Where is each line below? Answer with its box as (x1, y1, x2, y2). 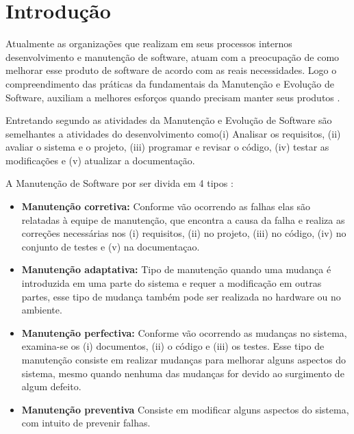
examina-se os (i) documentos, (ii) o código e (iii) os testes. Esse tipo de (21, 339, 325, 353)
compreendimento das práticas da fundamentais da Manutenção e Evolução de (5, 76, 335, 90)
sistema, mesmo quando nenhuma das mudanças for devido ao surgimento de (21, 366, 344, 380)
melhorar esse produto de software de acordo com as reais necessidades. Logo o (5, 63, 337, 77)
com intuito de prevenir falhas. (21, 416, 151, 430)
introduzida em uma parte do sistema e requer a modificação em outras (21, 276, 322, 290)
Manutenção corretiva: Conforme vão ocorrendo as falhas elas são (21, 199, 311, 214)
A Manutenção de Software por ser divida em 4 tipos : (5, 176, 233, 190)
